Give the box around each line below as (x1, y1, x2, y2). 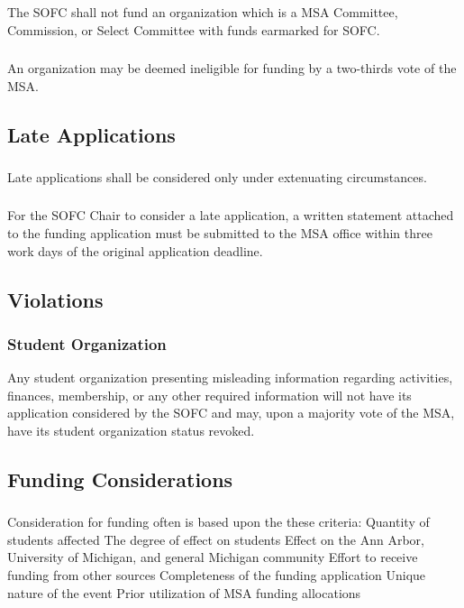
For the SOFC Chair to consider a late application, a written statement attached (7, 206, 454, 225)
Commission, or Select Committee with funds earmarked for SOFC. (7, 20, 380, 39)
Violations (7, 285, 104, 313)
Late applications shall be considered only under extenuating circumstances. (7, 167, 427, 186)
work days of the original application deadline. (7, 241, 263, 260)
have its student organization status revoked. (7, 421, 255, 439)
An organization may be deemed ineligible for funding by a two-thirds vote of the (7, 59, 457, 78)
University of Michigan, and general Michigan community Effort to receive (7, 548, 418, 567)
